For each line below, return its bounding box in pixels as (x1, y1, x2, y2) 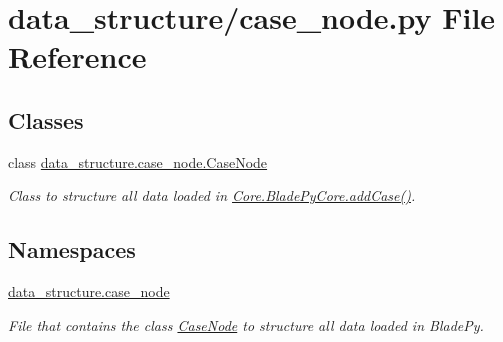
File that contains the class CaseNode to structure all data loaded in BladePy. (8, 314, 484, 335)
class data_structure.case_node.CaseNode (8, 151, 268, 172)
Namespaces (8, 234, 136, 265)
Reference (8, 36, 147, 77)
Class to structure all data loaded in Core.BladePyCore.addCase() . (8, 185, 416, 206)
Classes (8, 104, 84, 135)
